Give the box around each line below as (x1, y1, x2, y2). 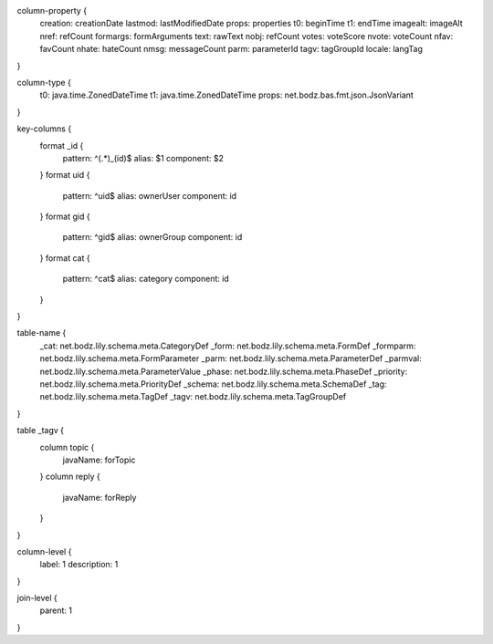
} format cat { (39, 252, 90, 264)
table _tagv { (16, 425, 64, 436)
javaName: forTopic (62, 454, 136, 465)
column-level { (16, 545, 72, 556)
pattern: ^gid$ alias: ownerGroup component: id (62, 232, 243, 243)
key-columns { (16, 123, 72, 134)
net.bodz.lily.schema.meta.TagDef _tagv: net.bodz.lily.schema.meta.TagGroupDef (39, 391, 347, 402)
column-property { (16, 5, 87, 16)
